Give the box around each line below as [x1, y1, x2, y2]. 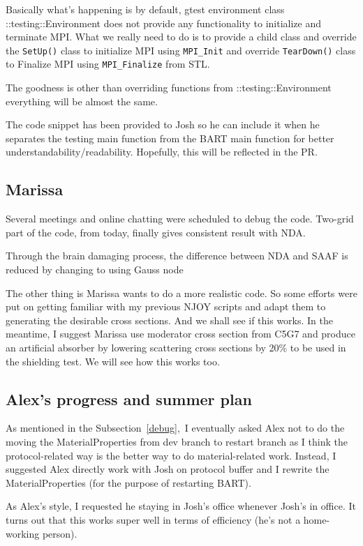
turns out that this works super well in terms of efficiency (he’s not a [6, 512, 301, 526]
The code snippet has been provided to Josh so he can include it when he [6, 117, 320, 132]
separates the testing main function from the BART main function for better [6, 130, 334, 145]
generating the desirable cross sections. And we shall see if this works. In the [6, 312, 334, 327]
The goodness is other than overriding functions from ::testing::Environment [6, 80, 332, 95]
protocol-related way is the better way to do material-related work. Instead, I [6, 448, 336, 462]
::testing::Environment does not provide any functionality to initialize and [6, 15, 322, 30]
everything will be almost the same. [6, 93, 158, 108]
